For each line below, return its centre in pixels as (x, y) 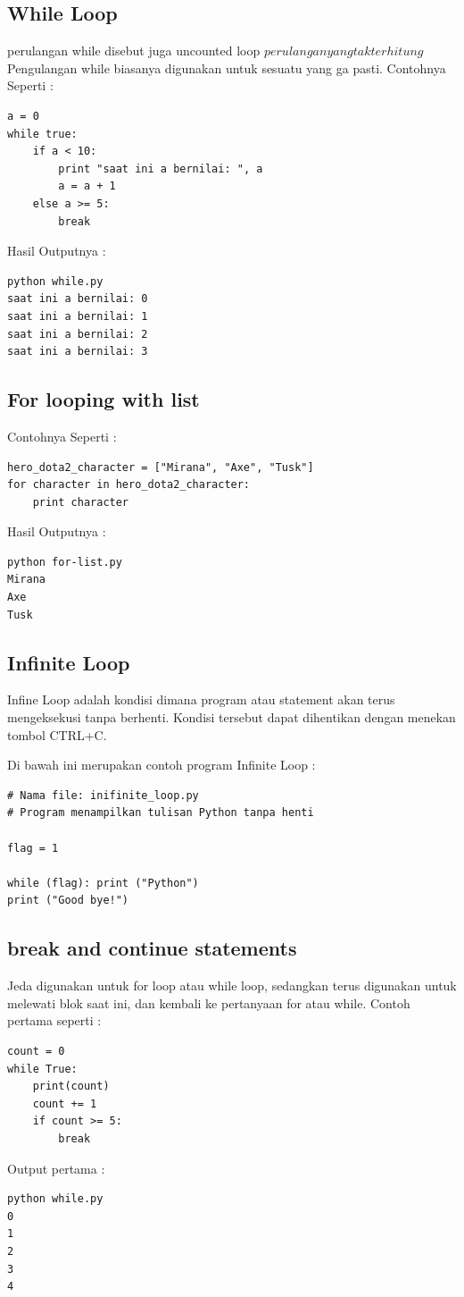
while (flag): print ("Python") (103, 883)
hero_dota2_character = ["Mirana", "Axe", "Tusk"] (161, 467)
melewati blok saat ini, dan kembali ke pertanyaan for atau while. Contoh (209, 1002)
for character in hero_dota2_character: (129, 485)
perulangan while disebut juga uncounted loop (134, 51)
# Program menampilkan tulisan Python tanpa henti (161, 813)
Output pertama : (56, 1168)
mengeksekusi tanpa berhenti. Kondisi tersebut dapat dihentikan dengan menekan (232, 717)
